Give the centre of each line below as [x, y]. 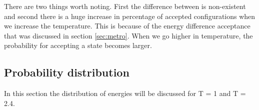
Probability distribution [67, 72]
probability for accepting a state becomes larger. [78, 45]
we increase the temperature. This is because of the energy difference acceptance [127, 26]
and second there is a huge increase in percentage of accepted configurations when [130, 16]
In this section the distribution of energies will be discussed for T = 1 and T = [125, 93]
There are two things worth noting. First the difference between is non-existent [125, 6]
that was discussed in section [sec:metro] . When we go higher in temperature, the [128, 35]
